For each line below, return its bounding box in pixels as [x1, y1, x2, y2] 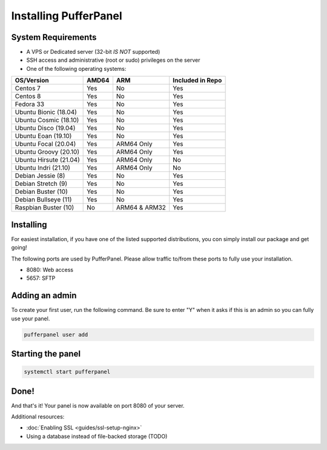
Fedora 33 [15, 100, 45, 108]
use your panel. [11, 315, 50, 322]
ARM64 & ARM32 [116, 203, 167, 212]
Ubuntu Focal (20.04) [15, 140, 76, 148]
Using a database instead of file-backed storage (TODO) [26, 432, 168, 440]
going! [11, 244, 27, 251]
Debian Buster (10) [15, 188, 68, 196]
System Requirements [11, 32, 97, 42]
